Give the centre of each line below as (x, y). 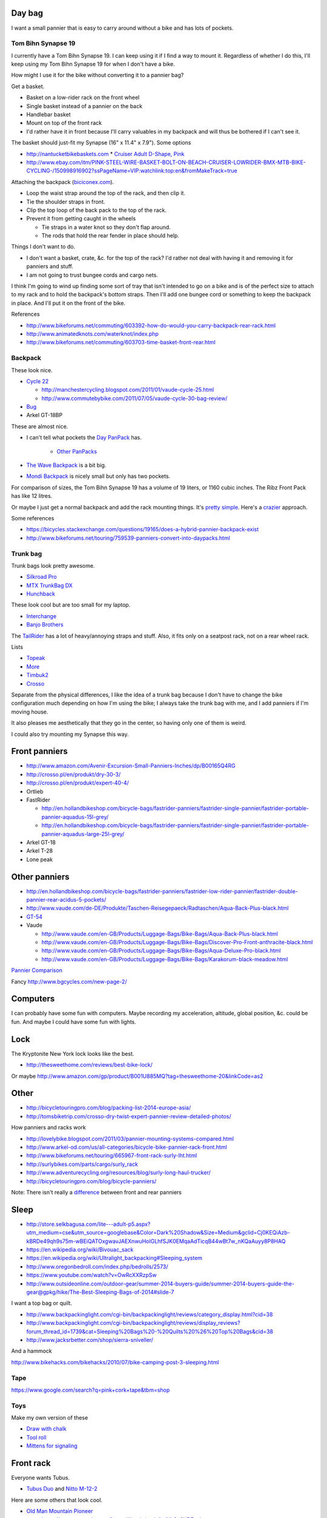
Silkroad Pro (41, 577)
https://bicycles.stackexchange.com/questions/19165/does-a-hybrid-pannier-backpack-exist (143, 529)
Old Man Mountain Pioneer (60, 1511)
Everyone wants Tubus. (40, 1478)
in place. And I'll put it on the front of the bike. (68, 303)
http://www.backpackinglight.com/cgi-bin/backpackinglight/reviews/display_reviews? (133, 1323)
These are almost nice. (40, 426)
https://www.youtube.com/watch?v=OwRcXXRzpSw (91, 1275)
